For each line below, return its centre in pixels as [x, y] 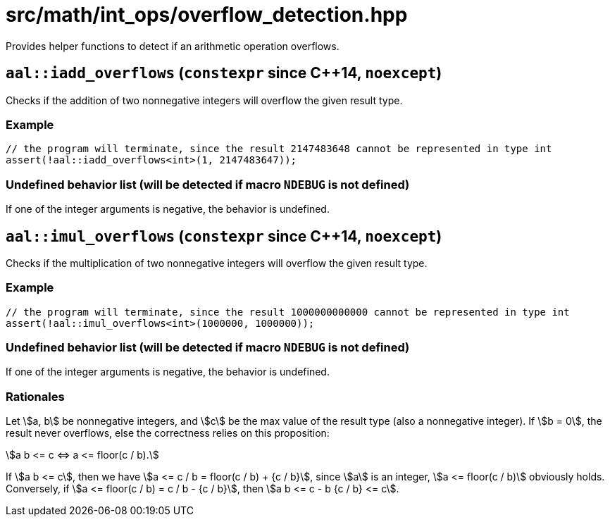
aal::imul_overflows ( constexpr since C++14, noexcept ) [224, 236]
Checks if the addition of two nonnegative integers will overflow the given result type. [204, 100]
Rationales [35, 396]
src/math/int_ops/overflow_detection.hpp [207, 15]
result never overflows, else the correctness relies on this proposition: [168, 433]
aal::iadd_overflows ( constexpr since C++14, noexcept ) [224, 73]
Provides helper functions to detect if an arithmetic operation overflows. [173, 46]
